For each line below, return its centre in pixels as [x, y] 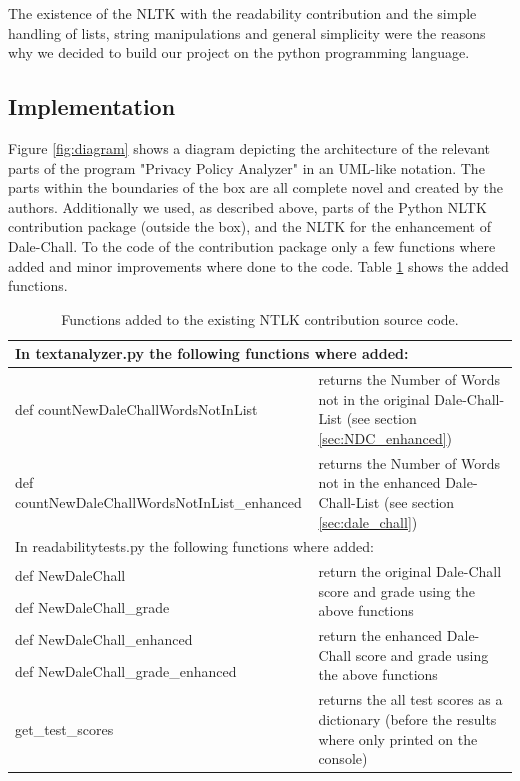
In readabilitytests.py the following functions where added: [194, 546]
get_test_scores [64, 728]
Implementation [92, 106]
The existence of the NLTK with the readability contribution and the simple [242, 13]
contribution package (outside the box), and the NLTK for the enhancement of [249, 226]
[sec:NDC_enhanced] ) [385, 437]
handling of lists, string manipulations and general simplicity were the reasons [247, 32]
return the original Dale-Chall [410, 571]
